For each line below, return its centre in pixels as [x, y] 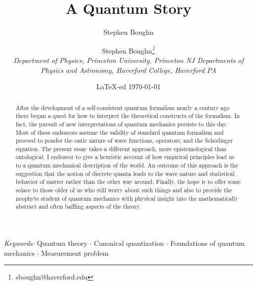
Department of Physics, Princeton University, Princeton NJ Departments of [128, 60]
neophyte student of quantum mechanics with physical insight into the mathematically [127, 198]
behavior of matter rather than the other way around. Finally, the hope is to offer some [128, 182]
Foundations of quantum [207, 243]
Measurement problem [75, 253]
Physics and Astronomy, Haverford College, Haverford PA [128, 70]
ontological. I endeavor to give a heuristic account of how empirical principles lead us [125, 157]
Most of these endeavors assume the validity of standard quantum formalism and [120, 132]
